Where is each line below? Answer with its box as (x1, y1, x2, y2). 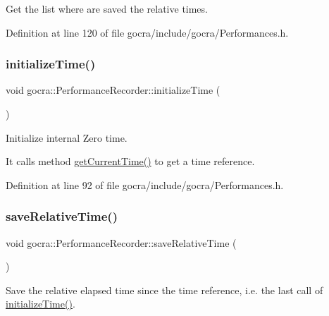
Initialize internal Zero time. (6, 130, 128, 145)
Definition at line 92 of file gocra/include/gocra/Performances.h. (6, 177, 284, 192)
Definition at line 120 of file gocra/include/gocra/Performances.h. (6, 25, 289, 39)
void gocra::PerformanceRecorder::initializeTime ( (6, 83, 221, 97)
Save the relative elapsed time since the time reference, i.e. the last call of (6, 282, 323, 297)
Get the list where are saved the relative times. (6, 1, 208, 16)
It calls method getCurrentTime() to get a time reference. (6, 154, 255, 169)
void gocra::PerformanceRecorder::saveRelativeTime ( (6, 235, 237, 250)
